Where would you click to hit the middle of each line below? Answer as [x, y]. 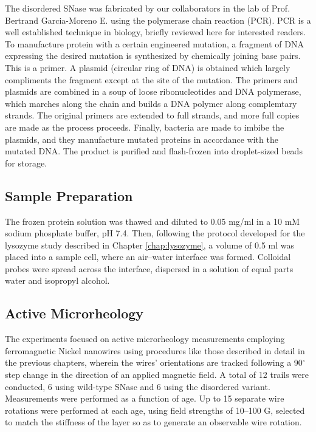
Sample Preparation [69, 195]
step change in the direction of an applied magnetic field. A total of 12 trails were [157, 375]
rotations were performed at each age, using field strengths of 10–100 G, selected [155, 410]
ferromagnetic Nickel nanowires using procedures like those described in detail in [155, 350]
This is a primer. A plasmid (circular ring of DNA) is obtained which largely [148, 67]
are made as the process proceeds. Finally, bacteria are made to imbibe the [145, 127]
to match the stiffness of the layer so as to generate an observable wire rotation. [153, 422]
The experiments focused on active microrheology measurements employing [145, 339]
